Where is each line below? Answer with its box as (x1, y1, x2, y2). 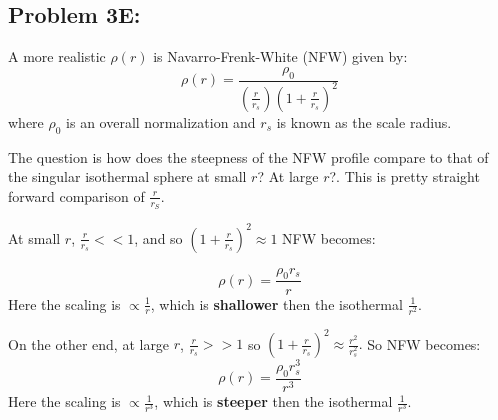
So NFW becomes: (367, 333, 481, 354)
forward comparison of (8, 185, 145, 206)
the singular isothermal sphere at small (8, 166, 247, 187)
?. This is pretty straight (329, 166, 480, 187)
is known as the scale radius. (276, 111, 452, 132)
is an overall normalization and (66, 111, 256, 132)
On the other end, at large (8, 333, 170, 354)
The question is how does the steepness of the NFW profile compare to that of (8, 146, 489, 167)
